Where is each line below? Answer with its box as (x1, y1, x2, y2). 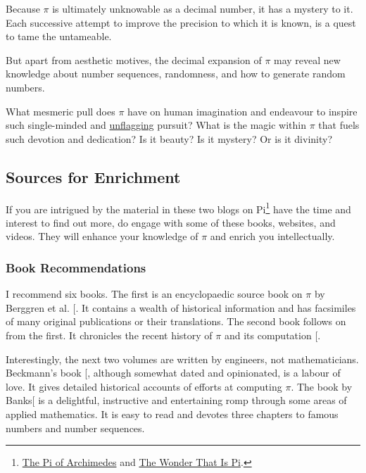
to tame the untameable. (6, 29, 112, 44)
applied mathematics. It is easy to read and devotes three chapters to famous (6, 406, 339, 421)
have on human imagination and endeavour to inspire (127, 103, 358, 118)
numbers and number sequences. (6, 420, 145, 435)
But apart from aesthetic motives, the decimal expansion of (6, 52, 262, 67)
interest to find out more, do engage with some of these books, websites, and (6, 215, 336, 229)
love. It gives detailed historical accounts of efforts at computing (6, 379, 282, 393)
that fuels (318, 118, 360, 132)
